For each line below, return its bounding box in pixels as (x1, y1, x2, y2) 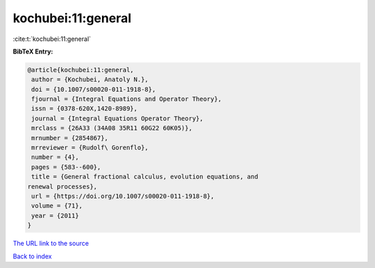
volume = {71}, (31, 202, 83, 210)
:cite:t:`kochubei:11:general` (12, 35, 92, 43)
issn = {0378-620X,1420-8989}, (31, 105, 138, 112)
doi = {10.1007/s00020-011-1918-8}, (31, 85, 156, 93)
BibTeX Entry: (12, 47, 53, 56)
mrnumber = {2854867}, (31, 134, 109, 142)
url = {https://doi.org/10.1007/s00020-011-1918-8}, (31, 192, 215, 200)
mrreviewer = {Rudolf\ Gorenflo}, (31, 144, 149, 152)
